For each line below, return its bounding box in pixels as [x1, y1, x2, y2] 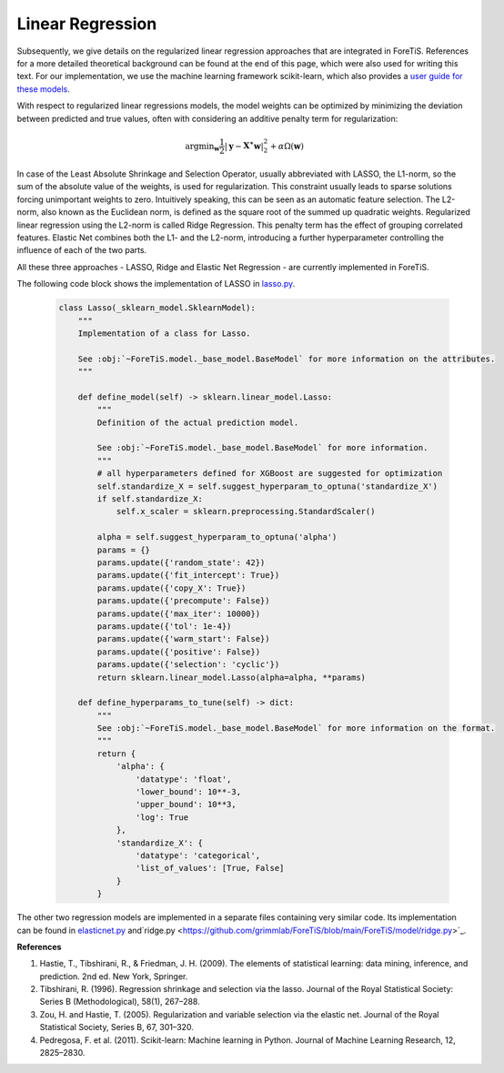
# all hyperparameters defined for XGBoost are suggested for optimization [96, 469, 443, 479]
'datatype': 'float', [135, 774, 232, 785]
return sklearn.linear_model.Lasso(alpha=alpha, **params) [96, 672, 367, 683]
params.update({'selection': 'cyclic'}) [96, 660, 280, 670]
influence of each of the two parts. [16, 245, 147, 256]
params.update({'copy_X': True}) [96, 582, 247, 593]
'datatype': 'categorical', [135, 850, 261, 860]
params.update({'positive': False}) [96, 646, 261, 657]
